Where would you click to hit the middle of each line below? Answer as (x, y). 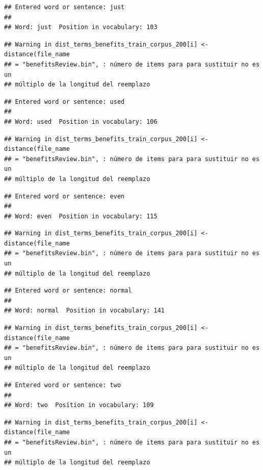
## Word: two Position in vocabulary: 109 (79, 405)
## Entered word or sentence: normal (68, 291)
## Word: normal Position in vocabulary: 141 (84, 311)
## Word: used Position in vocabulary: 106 (81, 121)
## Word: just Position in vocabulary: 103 (81, 27)
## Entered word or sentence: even (64, 196)
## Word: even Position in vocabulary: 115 (81, 216)
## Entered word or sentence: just (64, 7)
